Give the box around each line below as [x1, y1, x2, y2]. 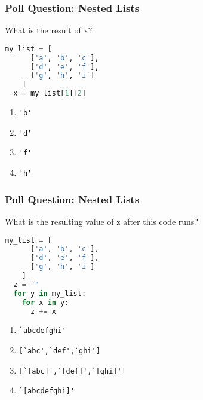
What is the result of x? [5, 24, 93, 36]
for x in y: [21, 298, 69, 307]
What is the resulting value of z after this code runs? [5, 215, 198, 227]
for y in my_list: [13, 289, 87, 298]
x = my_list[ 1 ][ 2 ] [13, 89, 87, 98]
